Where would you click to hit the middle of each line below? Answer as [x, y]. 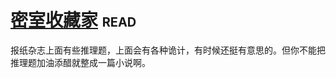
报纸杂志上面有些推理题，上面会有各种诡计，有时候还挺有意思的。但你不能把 [168, 50]
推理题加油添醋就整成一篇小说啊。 [80, 62]
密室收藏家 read [73, 20]
